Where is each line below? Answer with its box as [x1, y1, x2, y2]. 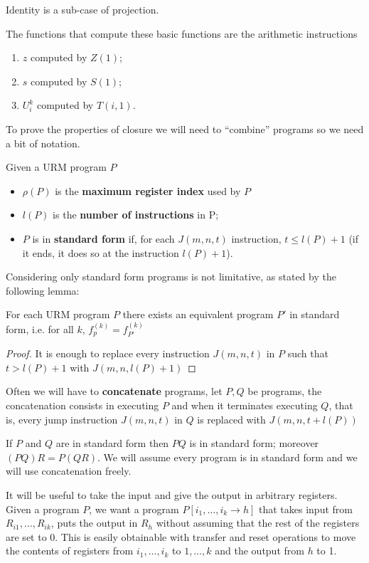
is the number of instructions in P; [53, 207, 219, 222]
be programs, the [247, 384, 322, 399]
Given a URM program [6, 159, 107, 174]
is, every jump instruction [6, 411, 118, 426]
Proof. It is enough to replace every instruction [6, 346, 210, 361]
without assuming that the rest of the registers [156, 515, 360, 530]
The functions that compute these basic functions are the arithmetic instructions [6, 26, 358, 41]
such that [287, 346, 328, 361]
